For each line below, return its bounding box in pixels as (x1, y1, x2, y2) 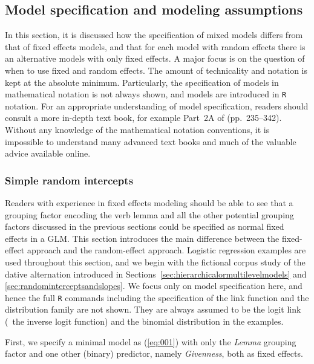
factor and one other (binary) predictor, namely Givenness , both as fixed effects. (5, 347, 303, 360)
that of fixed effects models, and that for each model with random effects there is (5, 40, 306, 53)
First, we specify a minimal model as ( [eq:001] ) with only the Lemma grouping (5, 335, 296, 348)
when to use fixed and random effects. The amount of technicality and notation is (5, 63, 307, 76)
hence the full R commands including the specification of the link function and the (5, 291, 309, 304)
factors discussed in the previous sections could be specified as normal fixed (5, 220, 284, 233)
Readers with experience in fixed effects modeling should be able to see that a (5, 197, 293, 209)
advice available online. (5, 147, 91, 160)
